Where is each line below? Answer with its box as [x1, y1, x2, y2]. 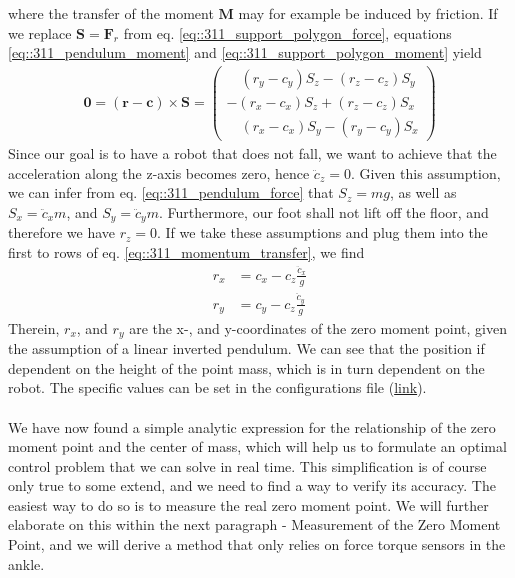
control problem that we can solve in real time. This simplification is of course [8, 455, 487, 476]
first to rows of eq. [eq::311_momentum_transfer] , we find [8, 241, 365, 262]
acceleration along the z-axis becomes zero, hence [8, 162, 310, 183]
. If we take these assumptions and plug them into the [157, 222, 488, 243]
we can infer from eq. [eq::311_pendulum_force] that [8, 182, 334, 203]
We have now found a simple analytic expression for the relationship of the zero [8, 416, 496, 437]
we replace [8, 22, 72, 43]
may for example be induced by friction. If [238, 3, 498, 23]
